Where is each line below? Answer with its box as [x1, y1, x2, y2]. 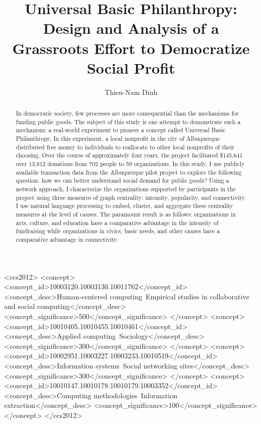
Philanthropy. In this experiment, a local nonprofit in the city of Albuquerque [16, 134, 220, 143]
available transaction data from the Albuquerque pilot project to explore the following [16, 168, 242, 176]
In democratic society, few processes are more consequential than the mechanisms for [16, 109, 239, 118]
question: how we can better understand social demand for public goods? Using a [16, 176, 229, 185]
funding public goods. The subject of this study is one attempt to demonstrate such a [16, 117, 241, 126]
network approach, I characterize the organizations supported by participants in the [16, 184, 236, 193]
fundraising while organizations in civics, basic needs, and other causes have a [16, 227, 220, 235]
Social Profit [87, 57, 175, 78]
